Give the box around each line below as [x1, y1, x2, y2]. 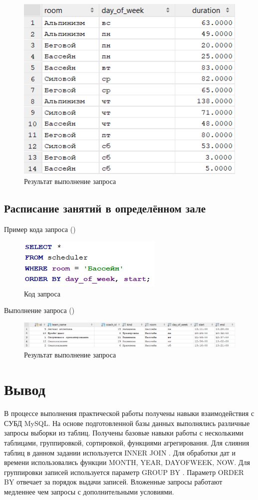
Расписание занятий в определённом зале [4, 200, 206, 215]
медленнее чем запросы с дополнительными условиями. [4, 486, 174, 496]
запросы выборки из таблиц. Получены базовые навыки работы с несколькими [4, 427, 244, 438]
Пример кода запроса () [4, 223, 76, 234]
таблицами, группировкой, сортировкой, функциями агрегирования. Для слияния [4, 437, 250, 447]
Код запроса [24, 288, 61, 298]
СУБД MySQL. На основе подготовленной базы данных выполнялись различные [4, 417, 250, 428]
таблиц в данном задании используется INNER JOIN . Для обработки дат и [4, 447, 236, 457]
